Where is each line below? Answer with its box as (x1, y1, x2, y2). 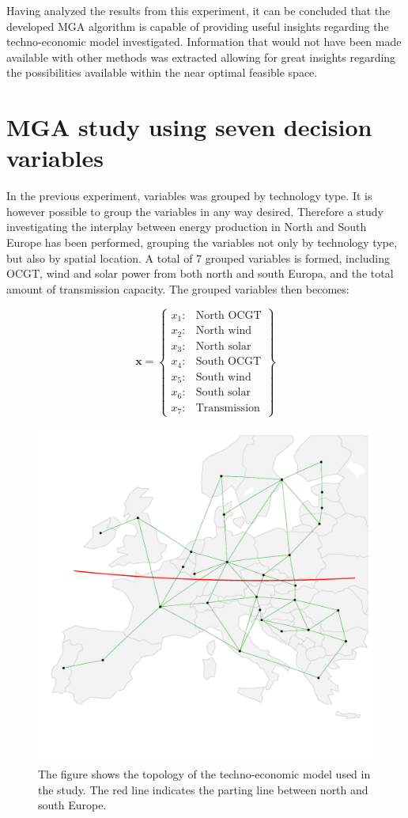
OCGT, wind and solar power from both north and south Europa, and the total (6, 265, 394, 282)
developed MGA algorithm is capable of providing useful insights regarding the (6, 17, 389, 34)
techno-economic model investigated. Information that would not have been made (6, 33, 402, 50)
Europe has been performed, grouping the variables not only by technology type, (6, 234, 398, 251)
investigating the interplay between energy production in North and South (6, 218, 367, 235)
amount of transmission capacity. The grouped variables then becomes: (6, 280, 349, 297)
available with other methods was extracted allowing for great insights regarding (6, 48, 396, 65)
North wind (195, 325, 252, 337)
